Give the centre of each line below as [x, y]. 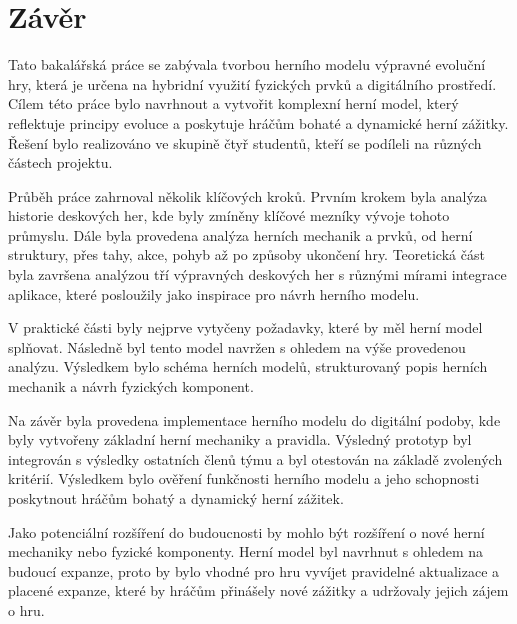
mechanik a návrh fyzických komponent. [131, 386]
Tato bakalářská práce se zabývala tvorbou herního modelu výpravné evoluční [247, 64]
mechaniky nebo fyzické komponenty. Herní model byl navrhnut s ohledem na [246, 551]
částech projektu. [60, 162]
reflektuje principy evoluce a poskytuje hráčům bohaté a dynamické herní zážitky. [258, 122]
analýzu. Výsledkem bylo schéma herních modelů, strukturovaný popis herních [248, 366]
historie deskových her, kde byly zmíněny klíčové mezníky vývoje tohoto [229, 215]
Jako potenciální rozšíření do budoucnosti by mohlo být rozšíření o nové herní [246, 531]
